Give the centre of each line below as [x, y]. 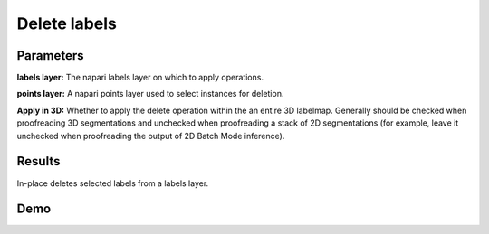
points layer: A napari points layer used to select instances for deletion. [150, 94]
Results [38, 161]
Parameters [50, 56]
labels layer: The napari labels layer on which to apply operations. [140, 78]
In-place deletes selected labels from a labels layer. [113, 183]
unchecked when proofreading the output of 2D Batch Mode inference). [151, 136]
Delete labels [67, 23]
